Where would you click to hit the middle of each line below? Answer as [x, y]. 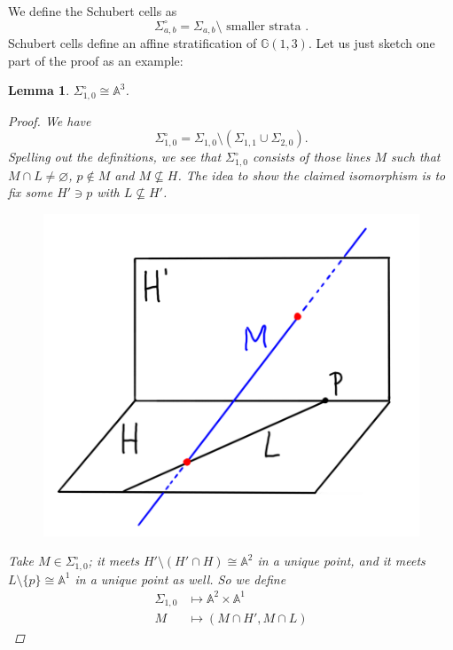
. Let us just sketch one [371, 43]
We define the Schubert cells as [93, 11]
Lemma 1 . [39, 90]
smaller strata [264, 26]
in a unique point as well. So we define [180, 579]
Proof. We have [50, 120]
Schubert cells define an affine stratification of [133, 43]
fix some [31, 192]
